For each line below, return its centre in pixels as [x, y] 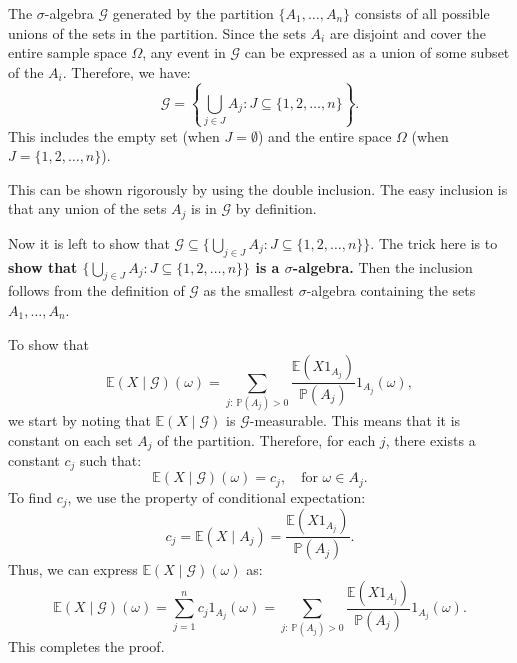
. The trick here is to [434, 242]
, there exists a [430, 439]
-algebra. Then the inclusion [382, 266]
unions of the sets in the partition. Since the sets [157, 32]
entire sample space [67, 52]
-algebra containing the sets [391, 290]
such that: [111, 459]
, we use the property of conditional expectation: [216, 496]
